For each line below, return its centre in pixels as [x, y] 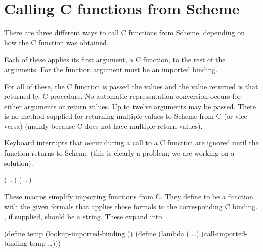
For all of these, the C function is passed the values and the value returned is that [131, 86]
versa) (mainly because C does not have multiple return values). [103, 125]
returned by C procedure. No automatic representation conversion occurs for [123, 96]
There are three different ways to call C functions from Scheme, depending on [124, 33]
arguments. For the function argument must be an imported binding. [111, 69]
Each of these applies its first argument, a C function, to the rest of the [115, 59]
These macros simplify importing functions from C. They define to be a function [129, 196]
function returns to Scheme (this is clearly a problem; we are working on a [119, 153]
